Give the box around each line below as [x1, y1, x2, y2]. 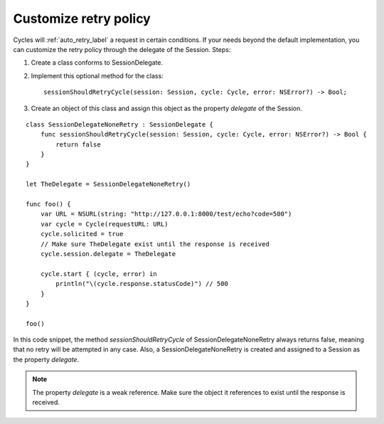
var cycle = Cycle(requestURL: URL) [40, 220, 169, 228]
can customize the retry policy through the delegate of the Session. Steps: [13, 45, 231, 53]
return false [55, 140, 101, 149]
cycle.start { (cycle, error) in [40, 270, 158, 277]
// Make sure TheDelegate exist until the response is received [40, 240, 270, 248]
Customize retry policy [13, 11, 151, 26]
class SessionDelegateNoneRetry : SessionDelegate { [26, 120, 213, 128]
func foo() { [26, 200, 71, 208]
